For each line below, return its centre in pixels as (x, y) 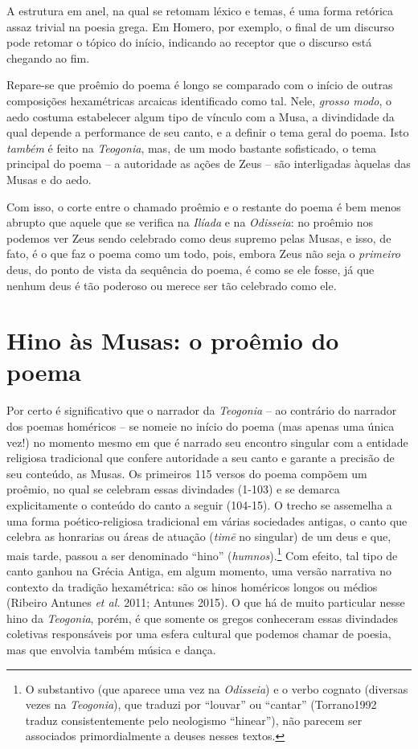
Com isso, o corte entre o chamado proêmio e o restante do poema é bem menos (204, 206)
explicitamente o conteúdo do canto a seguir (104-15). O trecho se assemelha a (199, 504)
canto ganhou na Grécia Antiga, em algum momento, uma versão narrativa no (199, 571)
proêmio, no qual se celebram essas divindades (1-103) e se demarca (173, 489)
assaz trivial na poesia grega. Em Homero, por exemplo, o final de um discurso (201, 26)
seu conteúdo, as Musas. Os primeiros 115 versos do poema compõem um (187, 473)
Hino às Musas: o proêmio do (173, 340)
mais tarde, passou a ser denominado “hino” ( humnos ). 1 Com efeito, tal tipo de (202, 554)
